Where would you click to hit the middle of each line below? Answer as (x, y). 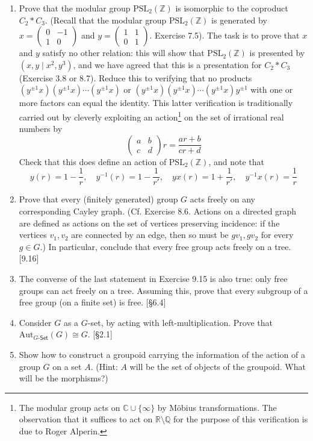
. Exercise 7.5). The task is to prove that (225, 35)
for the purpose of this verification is (240, 419)
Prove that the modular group (75, 8)
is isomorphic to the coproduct (232, 8)
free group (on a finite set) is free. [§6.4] (92, 302)
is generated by (239, 20)
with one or (272, 89)
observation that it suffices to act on (86, 419)
